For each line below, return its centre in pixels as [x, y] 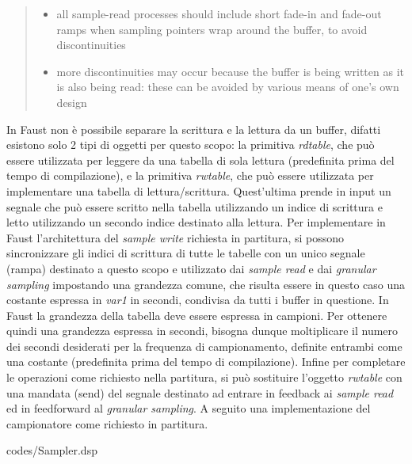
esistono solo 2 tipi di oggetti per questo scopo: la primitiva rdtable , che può [191, 145]
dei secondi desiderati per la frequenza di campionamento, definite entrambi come [204, 346]
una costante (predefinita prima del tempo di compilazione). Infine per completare [206, 361]
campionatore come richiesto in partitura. [107, 423]
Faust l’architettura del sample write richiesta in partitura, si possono [175, 237]
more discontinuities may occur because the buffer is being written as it [230, 71]
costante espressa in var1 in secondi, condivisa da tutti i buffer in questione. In [198, 300]
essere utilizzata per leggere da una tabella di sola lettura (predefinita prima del [200, 160]
